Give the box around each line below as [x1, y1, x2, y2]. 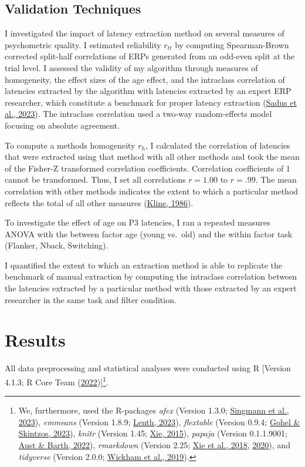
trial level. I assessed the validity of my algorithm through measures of [5, 61, 258, 73]
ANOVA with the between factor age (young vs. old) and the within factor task [5, 227, 293, 240]
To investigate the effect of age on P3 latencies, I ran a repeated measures [5, 216, 270, 229]
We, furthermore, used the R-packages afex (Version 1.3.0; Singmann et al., [18, 404, 289, 416]
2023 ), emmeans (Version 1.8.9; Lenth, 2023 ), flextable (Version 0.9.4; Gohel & [18, 415, 300, 428]
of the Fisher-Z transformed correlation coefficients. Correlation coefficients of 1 [5, 162, 290, 174]
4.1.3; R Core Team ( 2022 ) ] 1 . [5, 374, 109, 388]
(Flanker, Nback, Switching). [5, 239, 109, 251]
